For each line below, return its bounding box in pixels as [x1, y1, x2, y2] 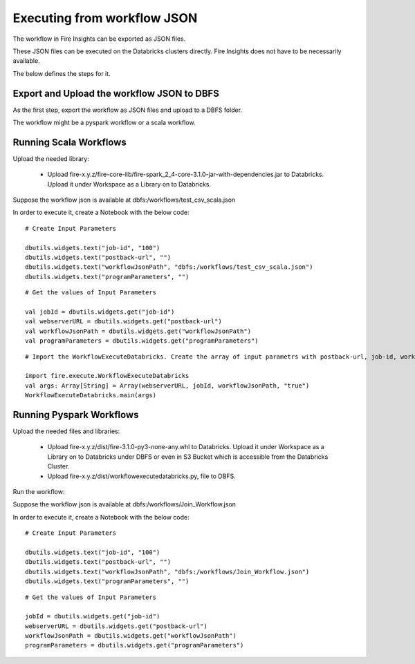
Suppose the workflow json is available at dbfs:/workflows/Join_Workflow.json [12, 500, 237, 509]
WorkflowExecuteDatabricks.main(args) [25, 391, 157, 399]
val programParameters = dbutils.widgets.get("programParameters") [25, 337, 259, 345]
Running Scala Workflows [12, 136, 127, 148]
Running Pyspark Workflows [12, 408, 139, 421]
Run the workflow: [12, 487, 65, 495]
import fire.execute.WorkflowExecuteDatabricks [25, 372, 190, 380]
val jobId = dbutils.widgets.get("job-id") [25, 308, 175, 316]
